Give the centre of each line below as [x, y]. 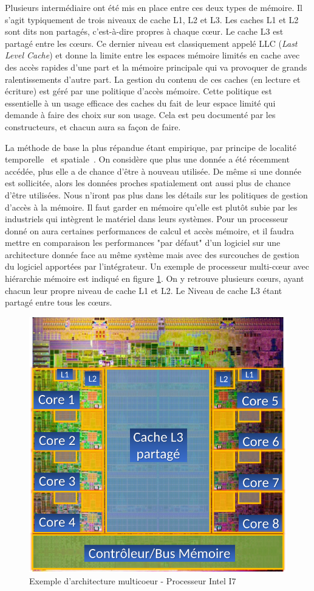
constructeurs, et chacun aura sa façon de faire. [93, 126]
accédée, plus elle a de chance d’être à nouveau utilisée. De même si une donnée [153, 171]
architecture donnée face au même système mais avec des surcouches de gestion [152, 254]
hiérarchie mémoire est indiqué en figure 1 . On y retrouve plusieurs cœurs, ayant [155, 278]
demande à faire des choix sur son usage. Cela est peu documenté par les [140, 115]
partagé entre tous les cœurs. [59, 302]
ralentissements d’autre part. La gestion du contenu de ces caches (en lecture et [153, 79]
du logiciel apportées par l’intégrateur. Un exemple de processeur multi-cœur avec [157, 266]
